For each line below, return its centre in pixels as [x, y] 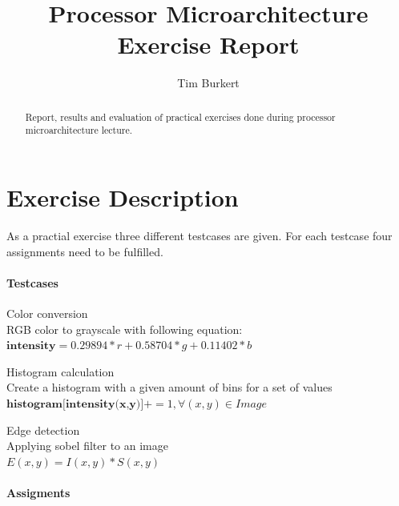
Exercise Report [208, 44]
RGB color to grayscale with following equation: [125, 329]
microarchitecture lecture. [79, 130]
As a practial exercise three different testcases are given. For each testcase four [199, 235]
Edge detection [43, 430]
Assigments [38, 492]
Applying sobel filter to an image [87, 446]
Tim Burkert [208, 83]
